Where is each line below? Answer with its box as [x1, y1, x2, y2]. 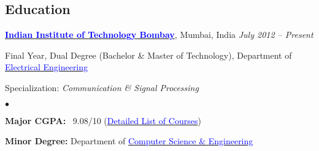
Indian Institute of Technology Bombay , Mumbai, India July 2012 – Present [5, 28, 313, 41]
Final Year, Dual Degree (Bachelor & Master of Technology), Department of [5, 48, 292, 61]
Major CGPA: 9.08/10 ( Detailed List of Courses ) [5, 114, 201, 127]
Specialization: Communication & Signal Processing [5, 81, 199, 94]
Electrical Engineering [5, 61, 88, 73]
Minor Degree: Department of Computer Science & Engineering [5, 134, 253, 147]
